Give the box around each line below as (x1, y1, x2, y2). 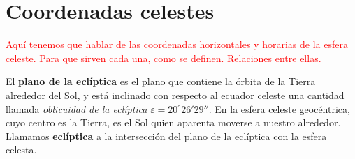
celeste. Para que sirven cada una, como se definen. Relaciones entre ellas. (6, 50, 321, 65)
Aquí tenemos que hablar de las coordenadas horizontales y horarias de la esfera (6, 37, 348, 52)
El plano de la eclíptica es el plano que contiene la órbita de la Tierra (6, 74, 316, 89)
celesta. (6, 142, 37, 157)
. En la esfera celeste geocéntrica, (208, 101, 350, 116)
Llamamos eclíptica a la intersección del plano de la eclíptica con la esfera (6, 128, 327, 143)
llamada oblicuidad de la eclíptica (6, 101, 147, 116)
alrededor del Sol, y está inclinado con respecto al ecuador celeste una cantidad (6, 87, 345, 102)
